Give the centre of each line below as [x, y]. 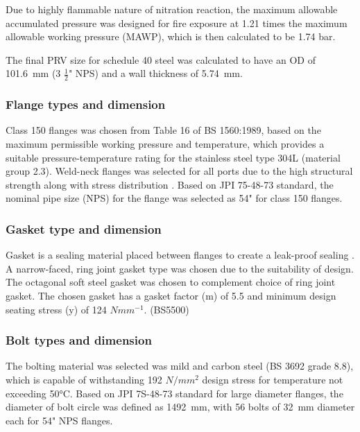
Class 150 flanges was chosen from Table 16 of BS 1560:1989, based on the [163, 130]
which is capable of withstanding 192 [84, 379]
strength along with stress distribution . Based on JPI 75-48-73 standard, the [170, 184]
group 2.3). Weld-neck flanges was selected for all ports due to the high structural [179, 171]
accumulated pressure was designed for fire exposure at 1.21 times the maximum [177, 23]
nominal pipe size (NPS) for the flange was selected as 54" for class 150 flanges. [174, 198]
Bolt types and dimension [79, 340]
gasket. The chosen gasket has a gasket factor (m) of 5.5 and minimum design [171, 295]
